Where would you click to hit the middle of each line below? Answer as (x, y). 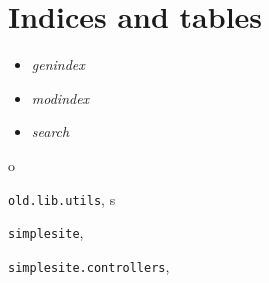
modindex (60, 97)
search (50, 131)
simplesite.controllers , (89, 265)
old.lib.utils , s (62, 198)
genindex (58, 64)
